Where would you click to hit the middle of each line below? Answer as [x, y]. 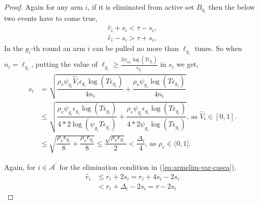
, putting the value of [64, 64]
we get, [187, 64]
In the [14, 48]
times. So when [218, 48]
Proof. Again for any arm [44, 7]
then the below [231, 7]
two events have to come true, [51, 18]
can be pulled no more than [136, 48]
